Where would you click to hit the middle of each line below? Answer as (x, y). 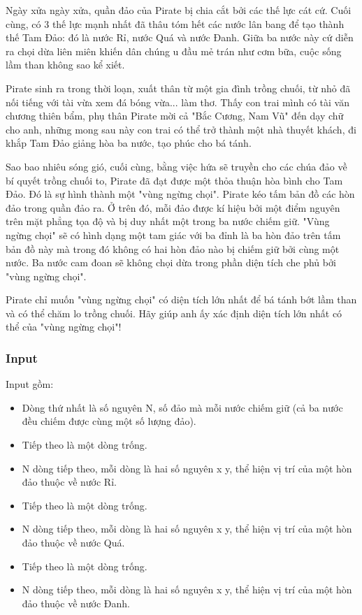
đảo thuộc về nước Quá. (73, 543)
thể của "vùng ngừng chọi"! (64, 327)
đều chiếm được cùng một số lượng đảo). (109, 421)
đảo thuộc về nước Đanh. (76, 603)
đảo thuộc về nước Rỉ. (69, 482)
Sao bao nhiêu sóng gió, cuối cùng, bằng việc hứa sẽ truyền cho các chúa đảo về (176, 166)
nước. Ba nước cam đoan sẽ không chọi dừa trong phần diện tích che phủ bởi (171, 262)
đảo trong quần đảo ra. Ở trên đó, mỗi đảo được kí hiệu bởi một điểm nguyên (173, 207)
